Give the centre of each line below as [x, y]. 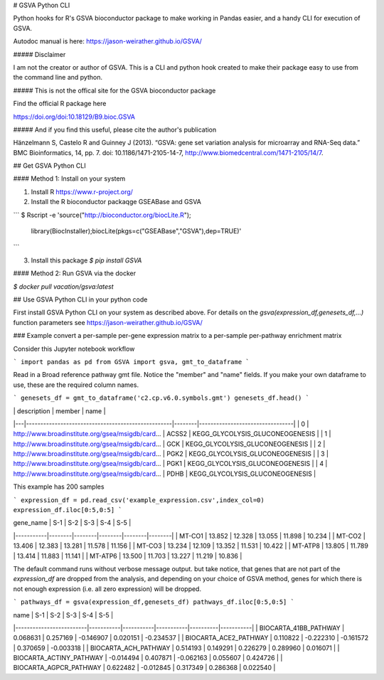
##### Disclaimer [39, 54]
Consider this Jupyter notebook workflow [74, 349]
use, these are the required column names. [76, 385]
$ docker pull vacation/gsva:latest [63, 286]
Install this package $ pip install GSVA [86, 260]
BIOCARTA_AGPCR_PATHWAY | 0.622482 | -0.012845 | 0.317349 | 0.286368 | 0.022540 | [144, 668]
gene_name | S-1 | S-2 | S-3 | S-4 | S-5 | [72, 523]
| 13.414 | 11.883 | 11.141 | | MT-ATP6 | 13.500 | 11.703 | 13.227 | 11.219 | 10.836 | [128, 556]
